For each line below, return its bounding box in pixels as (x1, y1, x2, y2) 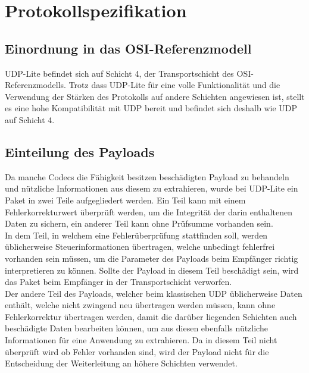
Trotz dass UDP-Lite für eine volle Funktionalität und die (68, 79, 280, 91)
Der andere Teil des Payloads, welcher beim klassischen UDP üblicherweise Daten (5, 287, 302, 299)
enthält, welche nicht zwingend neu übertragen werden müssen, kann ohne (5, 299, 276, 311)
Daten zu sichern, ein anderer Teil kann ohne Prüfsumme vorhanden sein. (5, 217, 273, 230)
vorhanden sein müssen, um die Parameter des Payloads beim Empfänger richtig (5, 252, 298, 264)
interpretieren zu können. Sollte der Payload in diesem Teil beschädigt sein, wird (5, 264, 299, 276)
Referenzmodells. (5, 79, 66, 91)
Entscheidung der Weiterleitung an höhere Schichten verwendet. (5, 357, 238, 369)
